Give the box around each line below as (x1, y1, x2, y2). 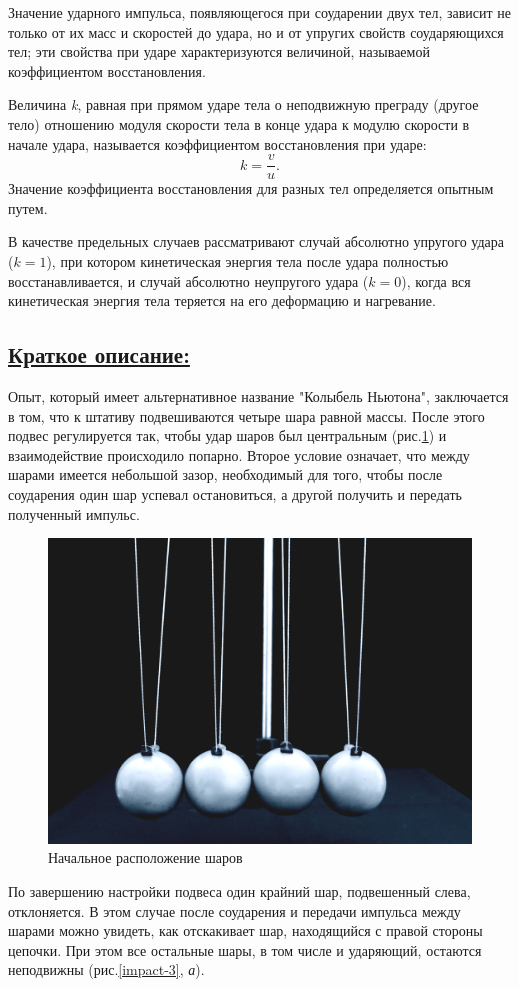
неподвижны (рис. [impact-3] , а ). (8, 959, 205, 980)
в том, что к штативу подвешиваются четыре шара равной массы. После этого (8, 405, 485, 426)
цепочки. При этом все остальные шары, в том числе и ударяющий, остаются (8, 939, 482, 960)
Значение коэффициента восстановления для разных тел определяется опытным (8, 178, 494, 199)
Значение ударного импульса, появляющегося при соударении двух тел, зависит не (8, 2, 512, 22)
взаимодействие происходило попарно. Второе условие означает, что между (8, 444, 470, 465)
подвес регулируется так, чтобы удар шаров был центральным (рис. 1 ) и (8, 425, 447, 446)
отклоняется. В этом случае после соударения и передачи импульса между (8, 900, 461, 921)
